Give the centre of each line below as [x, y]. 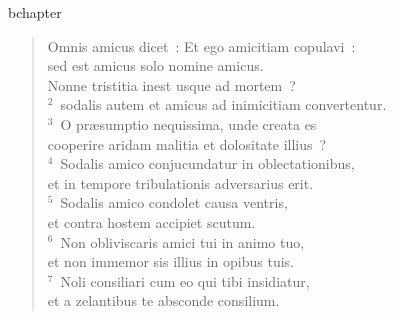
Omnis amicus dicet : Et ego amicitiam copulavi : [201, 45]
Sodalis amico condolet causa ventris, [174, 202]
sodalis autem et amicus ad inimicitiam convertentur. [223, 104]
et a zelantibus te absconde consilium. [163, 300]
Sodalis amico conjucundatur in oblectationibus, [207, 163]
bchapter [35, 12]
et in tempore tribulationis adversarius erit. [180, 182]
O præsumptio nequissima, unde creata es [188, 123]
